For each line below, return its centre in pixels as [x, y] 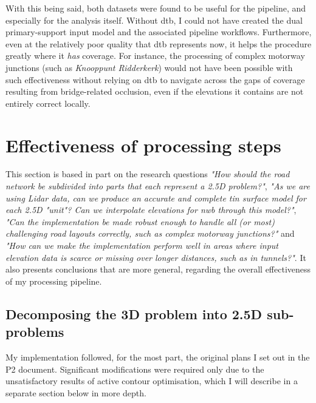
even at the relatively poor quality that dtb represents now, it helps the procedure [159, 43]
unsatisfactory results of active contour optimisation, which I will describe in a [152, 381]
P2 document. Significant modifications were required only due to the [135, 369]
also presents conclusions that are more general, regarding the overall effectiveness [158, 269]
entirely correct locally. [48, 103]
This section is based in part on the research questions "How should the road [148, 174]
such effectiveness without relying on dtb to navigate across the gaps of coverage [155, 79]
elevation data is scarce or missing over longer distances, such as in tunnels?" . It [156, 257]
